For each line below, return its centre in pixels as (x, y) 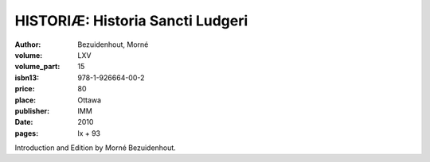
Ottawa (90, 100)
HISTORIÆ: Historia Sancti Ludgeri (131, 21)
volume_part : (37, 67)
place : (25, 100)
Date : (24, 122)
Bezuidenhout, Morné (113, 44)
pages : (27, 133)
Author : (28, 44)
